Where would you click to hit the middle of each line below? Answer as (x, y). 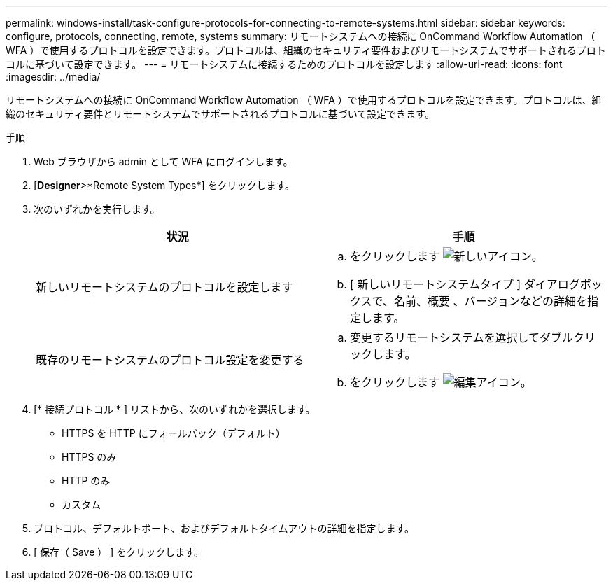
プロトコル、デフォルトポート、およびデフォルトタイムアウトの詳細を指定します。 (224, 528)
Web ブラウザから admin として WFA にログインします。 (163, 161)
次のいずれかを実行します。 (97, 209)
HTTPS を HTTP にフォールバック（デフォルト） (174, 433)
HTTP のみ (86, 481)
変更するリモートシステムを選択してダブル (462, 337)
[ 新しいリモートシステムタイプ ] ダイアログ (465, 284)
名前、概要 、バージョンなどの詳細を (491, 301)
